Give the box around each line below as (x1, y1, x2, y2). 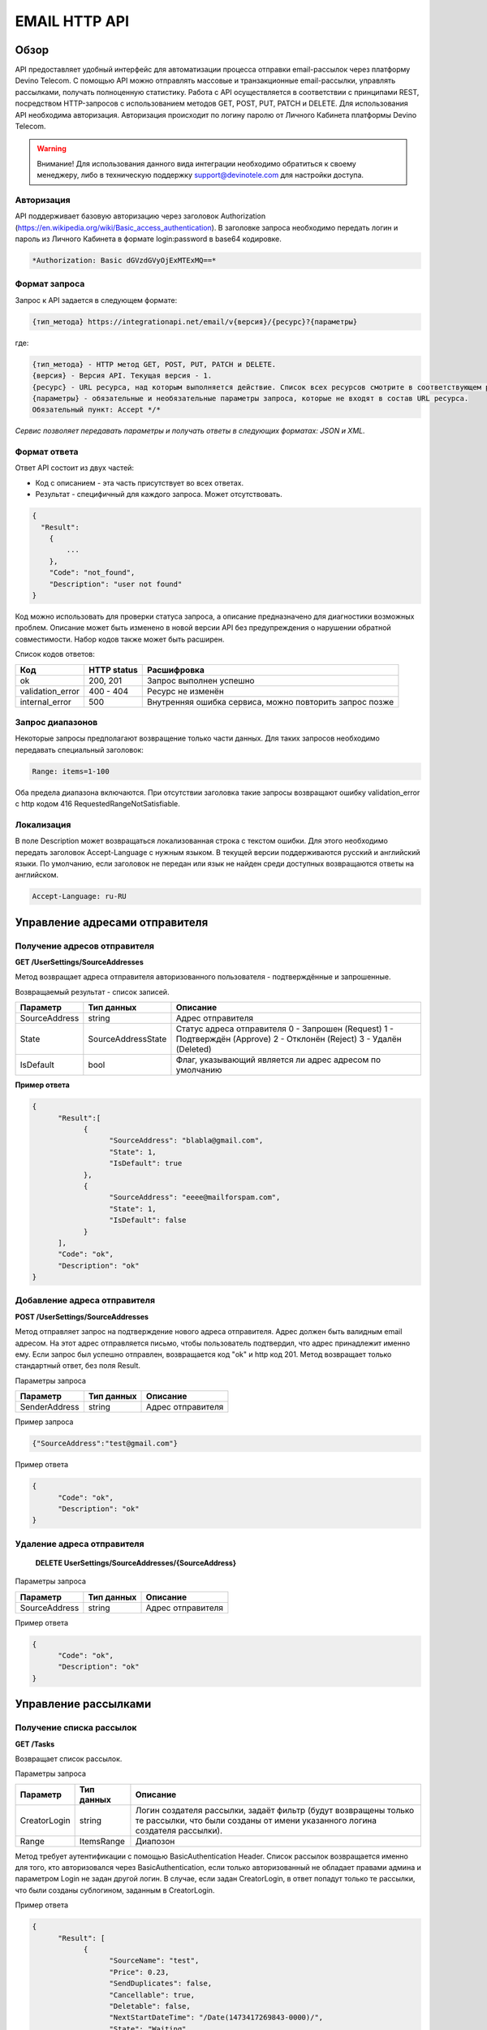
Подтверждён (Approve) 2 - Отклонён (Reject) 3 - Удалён (175, 1034, 402, 1045)
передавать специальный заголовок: (15, 745, 144, 754)
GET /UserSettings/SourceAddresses (15, 957, 144, 967)
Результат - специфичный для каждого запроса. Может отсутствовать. (35, 490, 283, 499)
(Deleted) (175, 1043, 212, 1055)
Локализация (15, 818, 71, 830)
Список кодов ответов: (15, 650, 95, 659)
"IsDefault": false (109, 1216, 187, 1225)
